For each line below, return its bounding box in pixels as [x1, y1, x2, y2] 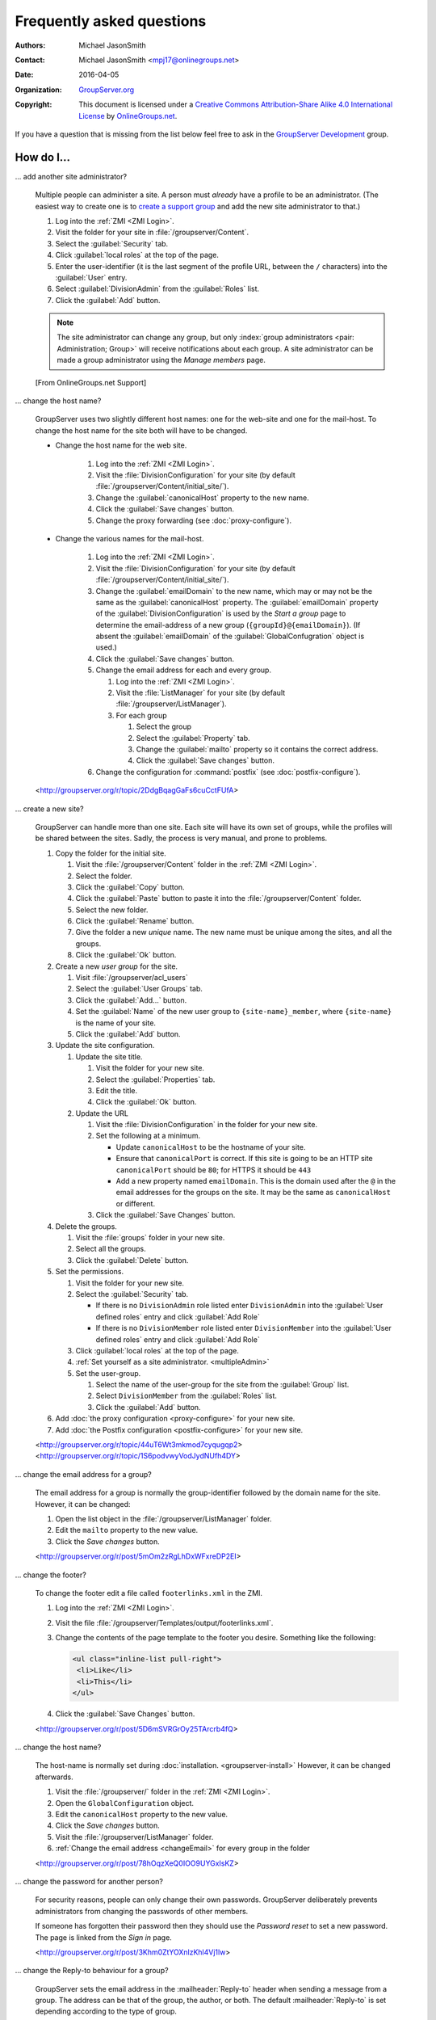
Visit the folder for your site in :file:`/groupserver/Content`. [55, 227, 249, 238]
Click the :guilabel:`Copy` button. [75, 882, 185, 892]
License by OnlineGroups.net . [78, 111, 178, 120]
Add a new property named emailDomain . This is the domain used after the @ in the [115, 1176, 396, 1186]
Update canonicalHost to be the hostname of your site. [115, 1142, 306, 1151]
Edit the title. [95, 1085, 137, 1095]
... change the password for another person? [15, 1876, 163, 1886]
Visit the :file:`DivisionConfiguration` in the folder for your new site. [95, 1120, 318, 1130]
